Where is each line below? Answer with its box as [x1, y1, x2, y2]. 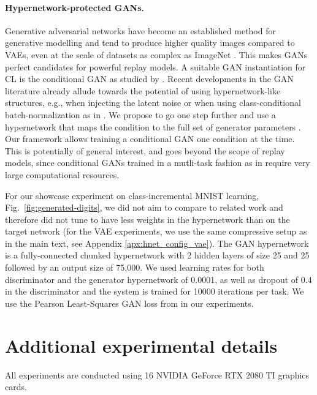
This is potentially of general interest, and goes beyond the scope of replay [5, 144, 285, 157]
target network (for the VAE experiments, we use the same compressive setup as [5, 225, 307, 238]
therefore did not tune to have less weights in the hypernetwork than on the [5, 213, 290, 225]
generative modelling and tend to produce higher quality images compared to [5, 36, 295, 49]
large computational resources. [5, 168, 120, 181]
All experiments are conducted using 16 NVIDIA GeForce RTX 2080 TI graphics [5, 368, 310, 381]
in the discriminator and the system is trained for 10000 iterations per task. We [5, 285, 304, 298]
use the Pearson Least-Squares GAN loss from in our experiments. [5, 296, 254, 309]
